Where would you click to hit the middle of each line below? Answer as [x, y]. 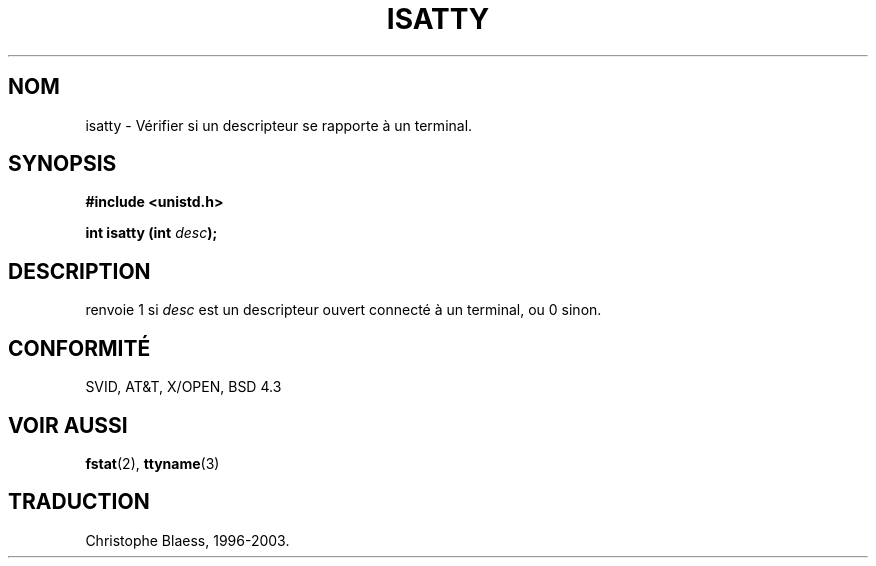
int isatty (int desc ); [151, 233]
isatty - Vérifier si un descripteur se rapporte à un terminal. [279, 125]
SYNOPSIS [62, 164]
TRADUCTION [79, 502]
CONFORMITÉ [79, 348]
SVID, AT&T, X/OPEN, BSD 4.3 [183, 387]
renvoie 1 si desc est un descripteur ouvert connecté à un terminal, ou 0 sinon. [343, 310]
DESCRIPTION [79, 271]
